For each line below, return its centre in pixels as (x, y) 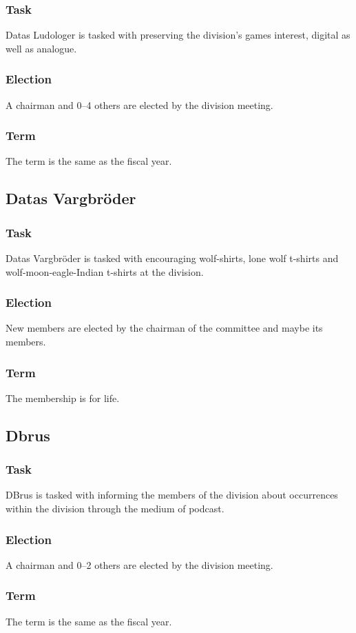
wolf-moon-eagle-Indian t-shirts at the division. (105, 271)
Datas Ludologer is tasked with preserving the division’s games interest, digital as (178, 35)
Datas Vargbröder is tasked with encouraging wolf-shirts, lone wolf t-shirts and (172, 258)
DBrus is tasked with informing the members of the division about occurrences (172, 495)
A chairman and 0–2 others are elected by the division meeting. (139, 564)
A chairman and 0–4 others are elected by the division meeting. (139, 104)
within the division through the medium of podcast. (115, 509)
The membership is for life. (63, 398)
